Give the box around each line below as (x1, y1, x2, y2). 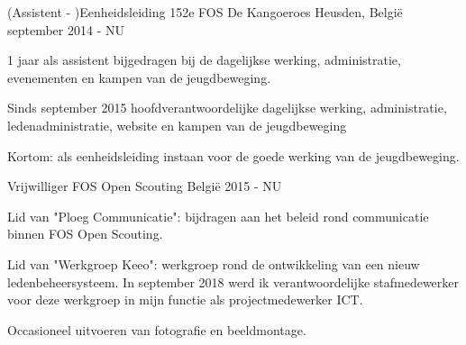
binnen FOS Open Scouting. (7, 224, 163, 243)
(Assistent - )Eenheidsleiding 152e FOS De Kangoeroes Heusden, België (7, 3, 403, 21)
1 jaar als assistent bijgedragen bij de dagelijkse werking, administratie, (7, 50, 401, 69)
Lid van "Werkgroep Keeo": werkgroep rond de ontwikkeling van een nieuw (7, 254, 420, 273)
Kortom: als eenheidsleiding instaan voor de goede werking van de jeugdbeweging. (7, 146, 460, 165)
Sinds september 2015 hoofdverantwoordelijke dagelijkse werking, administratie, (7, 98, 447, 117)
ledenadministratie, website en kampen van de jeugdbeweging (7, 115, 347, 134)
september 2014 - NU (7, 20, 124, 39)
